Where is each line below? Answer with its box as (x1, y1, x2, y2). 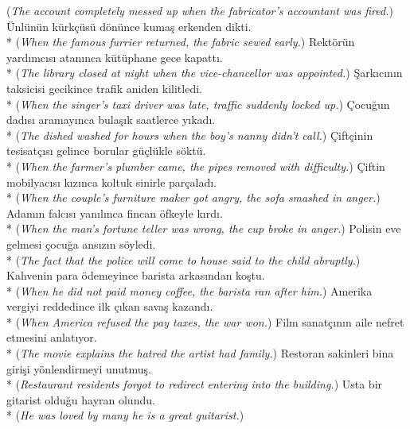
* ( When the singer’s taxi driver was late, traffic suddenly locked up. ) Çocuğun (6, 95, 390, 112)
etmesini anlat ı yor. (6, 329, 97, 346)
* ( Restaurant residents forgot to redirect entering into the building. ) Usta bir (6, 376, 383, 392)
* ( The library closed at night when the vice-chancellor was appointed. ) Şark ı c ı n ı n (6, 64, 403, 81)
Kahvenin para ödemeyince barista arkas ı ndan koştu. (6, 267, 265, 284)
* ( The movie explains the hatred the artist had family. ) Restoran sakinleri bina (6, 345, 394, 361)
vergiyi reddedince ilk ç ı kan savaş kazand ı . (6, 298, 213, 315)
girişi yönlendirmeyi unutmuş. (6, 360, 151, 377)
